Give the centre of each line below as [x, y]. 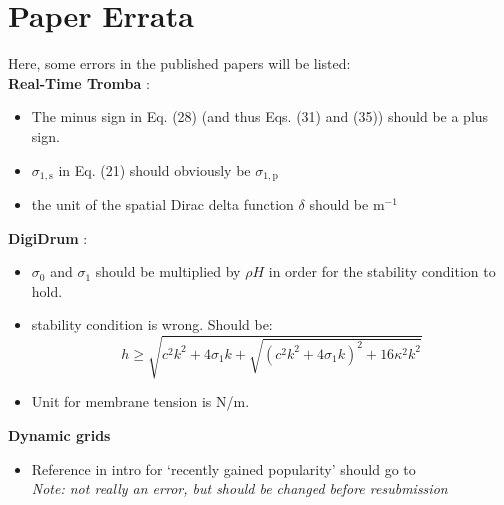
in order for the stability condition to [382, 271]
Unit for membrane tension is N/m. [140, 401]
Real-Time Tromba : [79, 82]
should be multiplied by [168, 271]
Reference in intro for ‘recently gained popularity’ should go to [223, 468]
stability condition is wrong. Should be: [152, 324]
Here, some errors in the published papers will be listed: [179, 63]
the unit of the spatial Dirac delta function [162, 203]
